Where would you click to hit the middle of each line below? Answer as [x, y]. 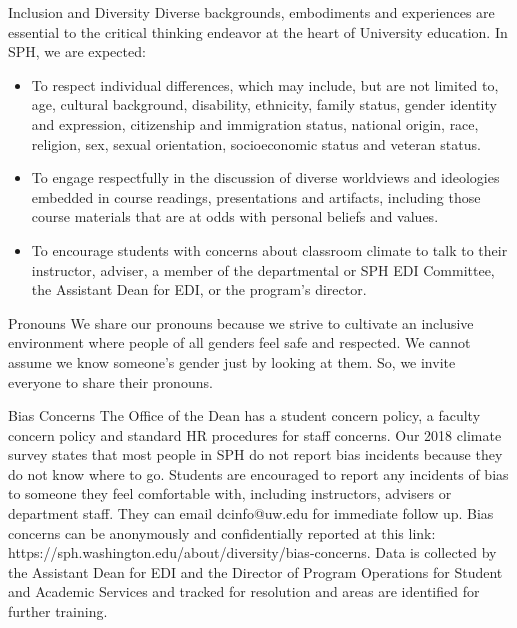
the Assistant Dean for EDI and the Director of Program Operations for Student [255, 571]
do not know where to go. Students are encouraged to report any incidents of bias [258, 473]
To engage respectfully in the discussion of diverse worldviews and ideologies [265, 177]
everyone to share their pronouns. [110, 381]
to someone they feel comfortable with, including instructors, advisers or [230, 493]
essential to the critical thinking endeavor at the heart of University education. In [258, 31]
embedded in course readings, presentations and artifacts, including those [256, 196]
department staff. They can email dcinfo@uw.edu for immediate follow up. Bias [251, 513]
